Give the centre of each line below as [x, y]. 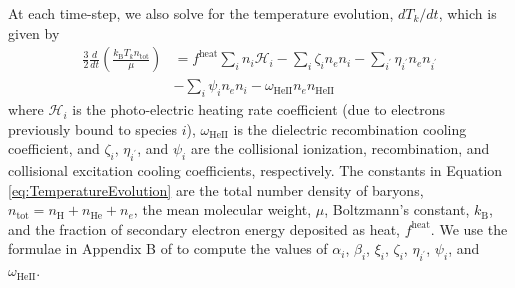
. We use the [469, 228]
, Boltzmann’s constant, [397, 209]
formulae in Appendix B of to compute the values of [168, 248]
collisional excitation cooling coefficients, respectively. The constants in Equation [255, 169]
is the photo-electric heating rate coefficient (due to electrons [259, 109]
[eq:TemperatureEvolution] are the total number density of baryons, [216, 189]
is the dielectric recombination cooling [350, 128]
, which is [467, 13]
